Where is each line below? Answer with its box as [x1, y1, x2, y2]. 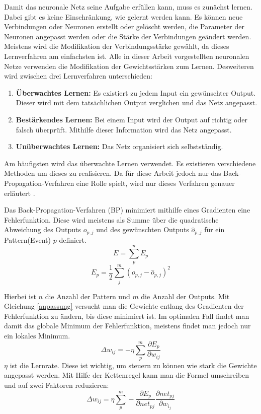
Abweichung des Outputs [4, 224, 81, 235]
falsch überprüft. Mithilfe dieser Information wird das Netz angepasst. [16, 124, 232, 134]
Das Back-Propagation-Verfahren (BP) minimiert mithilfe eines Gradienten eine [4, 204, 250, 215]
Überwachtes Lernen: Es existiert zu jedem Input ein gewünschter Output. [16, 87, 256, 98]
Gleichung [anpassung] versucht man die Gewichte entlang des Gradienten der [4, 301, 244, 311]
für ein [204, 224, 225, 235]
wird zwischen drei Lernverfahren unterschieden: [4, 71, 152, 81]
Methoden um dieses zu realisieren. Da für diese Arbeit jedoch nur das [4, 168, 221, 178]
